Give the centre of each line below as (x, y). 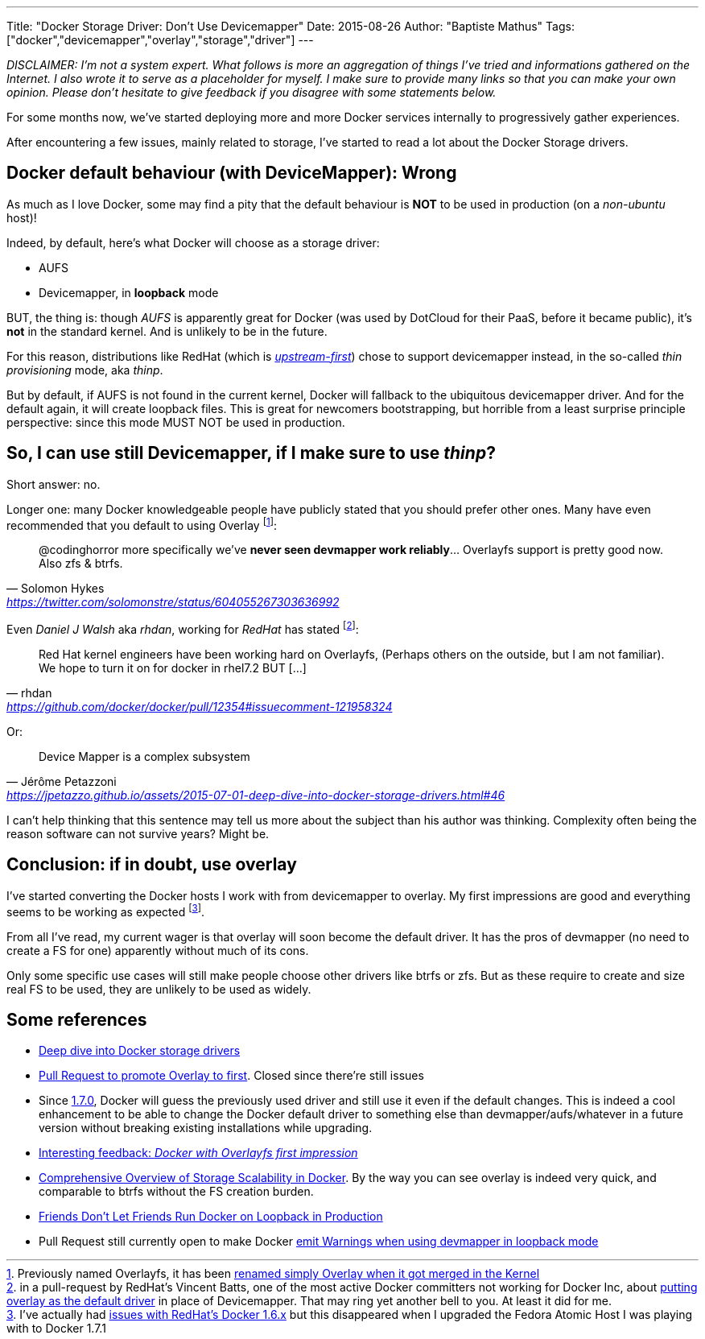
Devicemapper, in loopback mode (129, 292)
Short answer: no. (54, 484)
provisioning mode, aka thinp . (85, 370)
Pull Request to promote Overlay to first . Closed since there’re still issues (231, 1076)
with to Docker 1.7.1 (56, 1329)
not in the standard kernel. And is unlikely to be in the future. (167, 331)
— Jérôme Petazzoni (62, 781)
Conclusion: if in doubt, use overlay (152, 865)
